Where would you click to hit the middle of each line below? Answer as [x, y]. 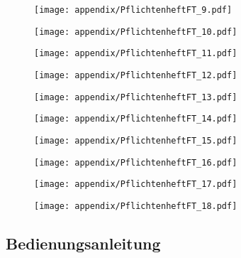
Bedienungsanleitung [83, 243]
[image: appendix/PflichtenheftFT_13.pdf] [136, 97]
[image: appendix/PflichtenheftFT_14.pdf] [136, 119]
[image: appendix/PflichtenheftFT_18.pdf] [136, 206]
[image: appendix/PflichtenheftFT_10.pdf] [136, 32]
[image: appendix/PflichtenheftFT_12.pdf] [136, 75]
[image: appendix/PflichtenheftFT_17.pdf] [136, 184]
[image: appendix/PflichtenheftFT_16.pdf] [136, 162]
